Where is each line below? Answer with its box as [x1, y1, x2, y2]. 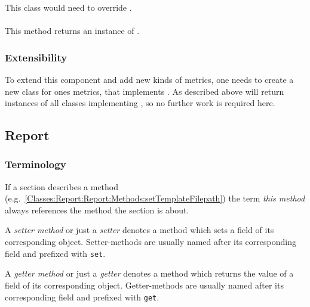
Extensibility [5, 49, 67, 64]
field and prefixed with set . [5, 247, 106, 259]
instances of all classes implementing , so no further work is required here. [5, 97, 275, 109]
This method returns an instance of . [5, 24, 140, 37]
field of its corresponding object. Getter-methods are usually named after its [5, 278, 284, 291]
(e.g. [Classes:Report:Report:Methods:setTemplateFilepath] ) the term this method [5, 192, 305, 204]
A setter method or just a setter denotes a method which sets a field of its [5, 224, 274, 236]
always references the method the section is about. [5, 203, 189, 216]
